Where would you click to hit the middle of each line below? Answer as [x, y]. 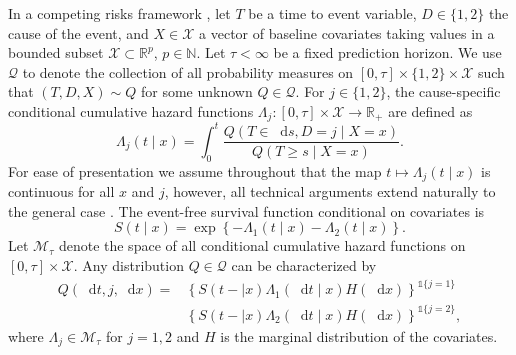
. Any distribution [128, 264]
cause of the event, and [78, 32]
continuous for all [61, 191]
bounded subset [56, 52]
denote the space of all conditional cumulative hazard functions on [262, 245]
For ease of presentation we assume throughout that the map [195, 170]
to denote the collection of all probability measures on [188, 71]
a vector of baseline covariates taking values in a [347, 32]
